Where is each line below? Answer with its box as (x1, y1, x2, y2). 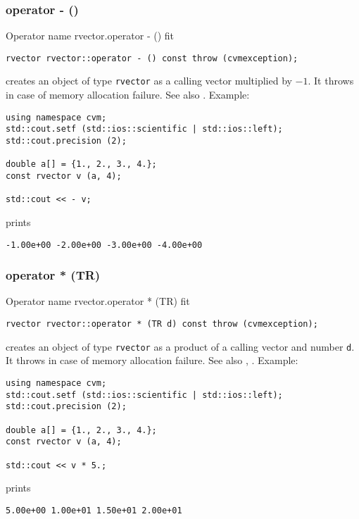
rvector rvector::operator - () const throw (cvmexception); (6, 53, 298, 63)
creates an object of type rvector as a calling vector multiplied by (6, 73, 292, 88)
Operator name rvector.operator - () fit (6, 28, 175, 43)
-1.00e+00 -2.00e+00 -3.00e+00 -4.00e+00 (6, 239, 203, 250)
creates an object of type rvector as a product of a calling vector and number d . (6, 339, 355, 354)
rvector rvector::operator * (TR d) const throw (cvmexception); (6, 319, 318, 330)
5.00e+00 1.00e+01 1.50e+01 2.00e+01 (6, 505, 182, 515)
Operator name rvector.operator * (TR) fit (6, 294, 190, 308)
